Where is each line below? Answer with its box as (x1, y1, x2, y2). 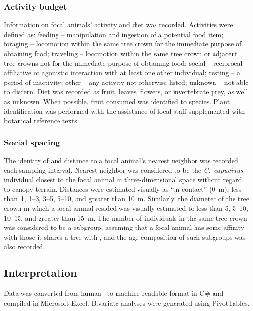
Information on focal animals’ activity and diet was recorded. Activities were (4, 20, 233, 30)
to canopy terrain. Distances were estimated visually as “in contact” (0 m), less (4, 184, 242, 194)
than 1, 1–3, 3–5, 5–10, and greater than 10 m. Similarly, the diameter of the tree (4, 193, 250, 204)
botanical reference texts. (4, 115, 79, 125)
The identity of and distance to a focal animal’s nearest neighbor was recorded (4, 155, 238, 165)
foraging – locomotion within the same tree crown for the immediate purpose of (4, 39, 242, 49)
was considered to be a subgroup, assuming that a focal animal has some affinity (4, 222, 244, 232)
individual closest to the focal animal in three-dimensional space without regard (4, 174, 242, 185)
